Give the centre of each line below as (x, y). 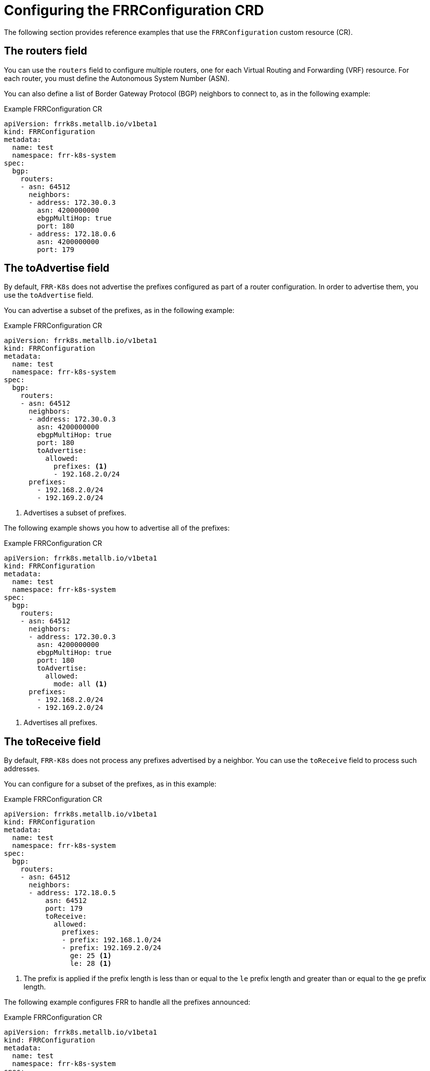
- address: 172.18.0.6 (72, 234)
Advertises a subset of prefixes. (75, 513)
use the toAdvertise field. (49, 295)
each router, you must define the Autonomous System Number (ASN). (117, 78)
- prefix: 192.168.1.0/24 (112, 940)
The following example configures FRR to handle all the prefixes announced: (127, 1002)
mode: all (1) (81, 684)
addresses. (22, 769)
